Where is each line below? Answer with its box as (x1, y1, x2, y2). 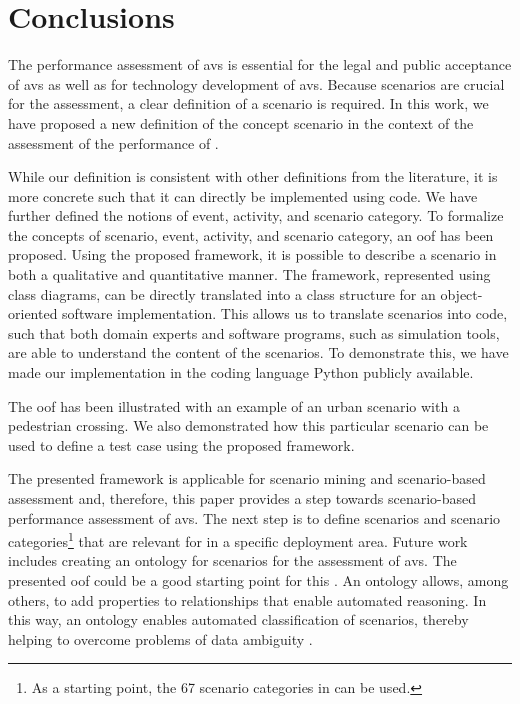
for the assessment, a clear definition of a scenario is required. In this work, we (8, 93, 489, 114)
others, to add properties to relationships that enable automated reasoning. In (8, 589, 487, 610)
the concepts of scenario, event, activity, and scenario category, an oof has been (8, 224, 494, 245)
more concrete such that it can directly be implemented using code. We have (8, 185, 478, 206)
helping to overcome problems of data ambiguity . (8, 628, 313, 649)
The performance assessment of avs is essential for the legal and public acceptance (8, 54, 512, 75)
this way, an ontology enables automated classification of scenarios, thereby (8, 609, 469, 630)
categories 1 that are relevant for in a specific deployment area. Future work (8, 528, 468, 551)
